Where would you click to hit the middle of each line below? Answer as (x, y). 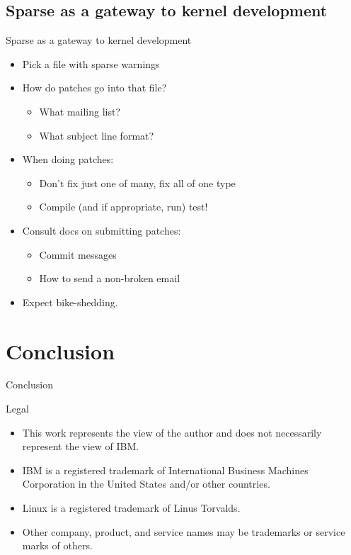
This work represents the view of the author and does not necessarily (172, 432)
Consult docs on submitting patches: (102, 230)
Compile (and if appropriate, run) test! (123, 207)
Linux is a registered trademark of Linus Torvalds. (131, 508)
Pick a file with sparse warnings (91, 63)
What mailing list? (80, 111)
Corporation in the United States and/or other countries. (146, 484)
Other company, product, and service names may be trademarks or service (184, 531)
